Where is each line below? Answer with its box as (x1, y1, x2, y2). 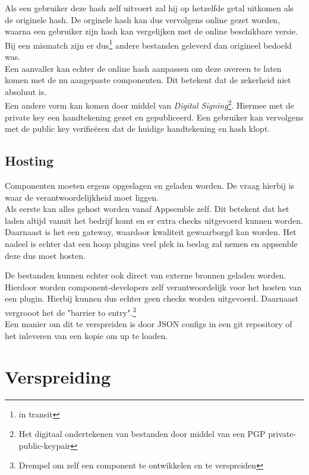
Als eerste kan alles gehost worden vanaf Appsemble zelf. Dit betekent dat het (5, 202, 289, 215)
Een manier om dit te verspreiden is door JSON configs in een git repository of (5, 318, 292, 330)
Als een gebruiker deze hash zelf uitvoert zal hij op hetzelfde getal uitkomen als (5, 2, 294, 14)
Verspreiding (5, 364, 111, 388)
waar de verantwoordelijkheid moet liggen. (5, 191, 159, 203)
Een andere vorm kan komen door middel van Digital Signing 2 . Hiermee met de (5, 97, 294, 112)
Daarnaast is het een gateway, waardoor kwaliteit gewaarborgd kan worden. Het (5, 226, 297, 238)
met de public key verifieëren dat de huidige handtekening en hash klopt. (5, 122, 270, 135)
